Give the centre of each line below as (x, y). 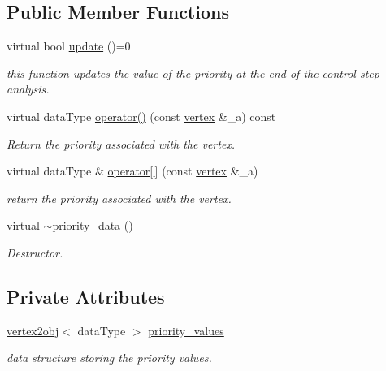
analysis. (28, 89)
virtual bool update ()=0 (69, 46)
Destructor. (35, 252)
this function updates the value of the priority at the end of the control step (193, 73)
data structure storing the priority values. (109, 358)
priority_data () (93, 225)
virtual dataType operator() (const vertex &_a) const (141, 116)
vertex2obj (33, 330)
